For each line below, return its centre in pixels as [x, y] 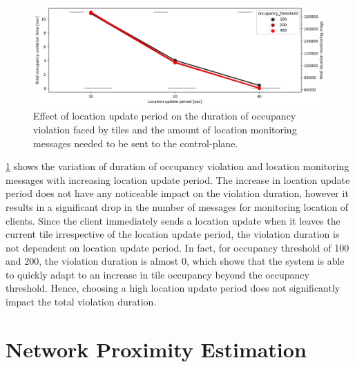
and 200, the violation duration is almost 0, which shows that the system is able [175, 261]
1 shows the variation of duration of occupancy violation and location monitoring [177, 166]
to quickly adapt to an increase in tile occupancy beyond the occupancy [157, 274]
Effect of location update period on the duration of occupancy [165, 116]
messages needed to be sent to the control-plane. [136, 143]
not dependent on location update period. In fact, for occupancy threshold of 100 [177, 247]
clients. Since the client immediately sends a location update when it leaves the [173, 220]
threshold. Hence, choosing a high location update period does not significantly [173, 288]
